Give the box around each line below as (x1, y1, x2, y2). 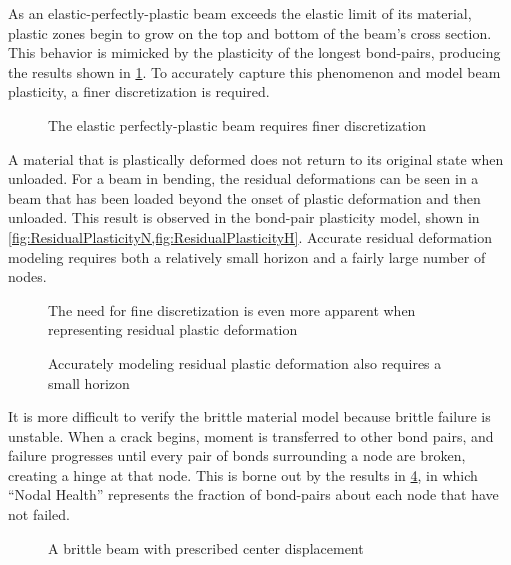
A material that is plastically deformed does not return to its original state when (8, 148, 504, 169)
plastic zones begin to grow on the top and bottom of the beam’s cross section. (8, 22, 492, 43)
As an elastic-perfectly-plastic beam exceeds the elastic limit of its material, (8, 3, 472, 23)
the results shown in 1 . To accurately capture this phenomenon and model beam (8, 61, 501, 82)
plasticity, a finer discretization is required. (8, 81, 270, 102)
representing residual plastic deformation (48, 319, 298, 340)
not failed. (8, 504, 70, 525)
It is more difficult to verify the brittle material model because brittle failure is (8, 406, 491, 427)
